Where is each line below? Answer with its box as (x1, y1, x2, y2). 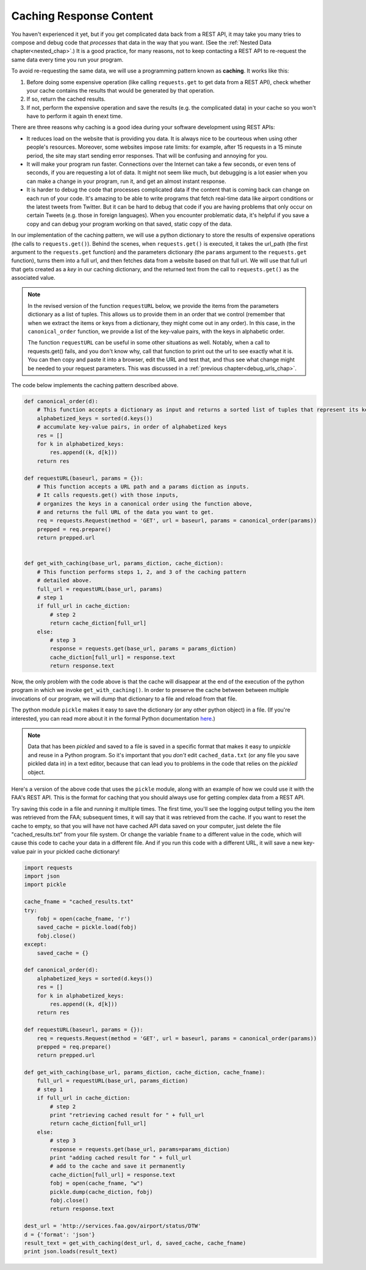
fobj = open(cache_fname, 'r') (37, 915, 131, 922)
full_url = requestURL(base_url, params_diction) (37, 1077, 188, 1085)
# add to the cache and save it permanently (49, 1163, 185, 1170)
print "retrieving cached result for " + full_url (49, 1111, 204, 1119)
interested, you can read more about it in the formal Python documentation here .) (11, 715, 216, 722)
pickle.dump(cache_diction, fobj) (49, 1188, 153, 1195)
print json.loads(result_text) (24, 1248, 118, 1255)
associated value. (11, 274, 56, 282)
